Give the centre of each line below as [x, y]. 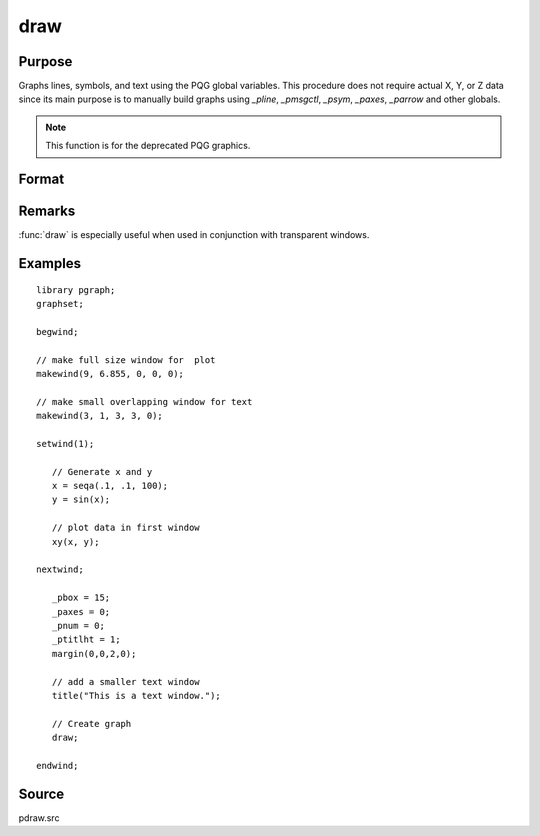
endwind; [57, 765]
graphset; [60, 303]
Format [41, 179]
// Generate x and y [102, 471]
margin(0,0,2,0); [94, 653]
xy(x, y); [75, 541]
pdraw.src [39, 817]
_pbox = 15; [81, 598]
